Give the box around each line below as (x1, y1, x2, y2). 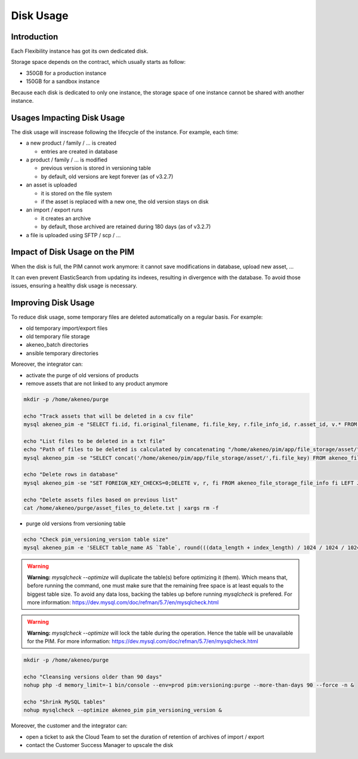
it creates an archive (41, 215, 91, 222)
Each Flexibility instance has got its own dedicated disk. (11, 48, 149, 55)
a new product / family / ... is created (26, 139, 116, 146)
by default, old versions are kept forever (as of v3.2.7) (41, 173, 174, 180)
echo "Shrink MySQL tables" (23, 699, 106, 705)
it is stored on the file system (41, 189, 112, 197)
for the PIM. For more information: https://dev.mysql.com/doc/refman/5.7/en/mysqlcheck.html (27, 638, 259, 645)
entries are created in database (41, 148, 118, 155)
